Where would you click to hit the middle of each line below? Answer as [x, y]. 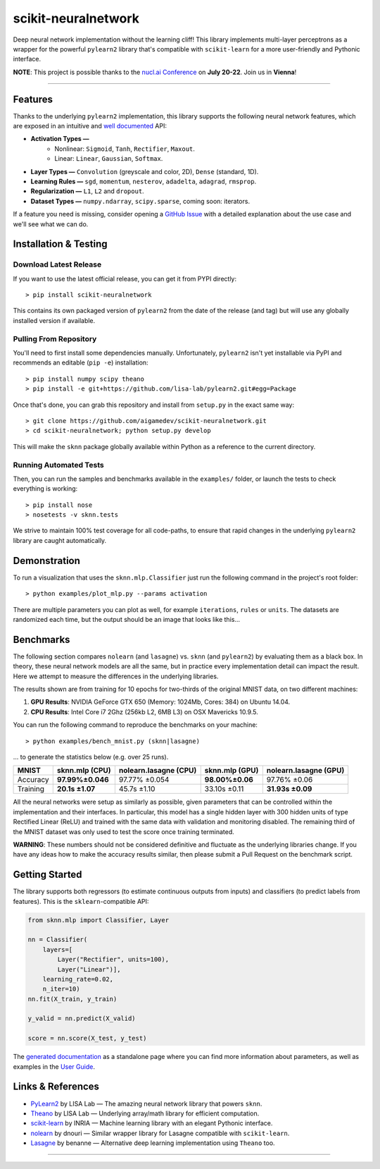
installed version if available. [54, 320]
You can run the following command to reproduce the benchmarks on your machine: [135, 725]
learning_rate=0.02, [78, 979]
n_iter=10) [61, 989]
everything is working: [45, 489]
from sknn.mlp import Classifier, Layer [98, 920]
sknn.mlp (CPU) [84, 771]
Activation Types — [60, 139]
